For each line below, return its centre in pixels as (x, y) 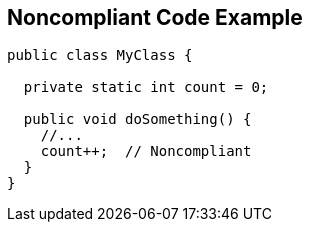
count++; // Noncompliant (146, 151)
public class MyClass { (100, 55)
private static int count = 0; (146, 87)
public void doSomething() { (137, 119)
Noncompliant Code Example (155, 17)
